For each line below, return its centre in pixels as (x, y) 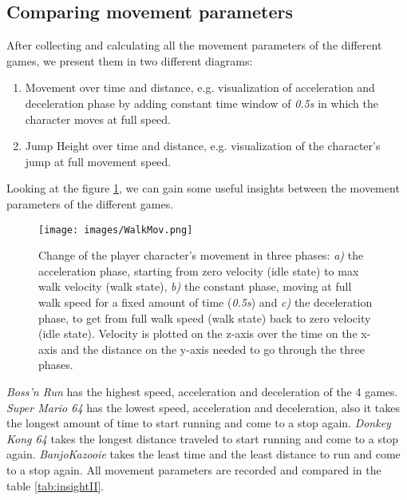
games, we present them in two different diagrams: (130, 60)
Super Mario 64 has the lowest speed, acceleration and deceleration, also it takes (203, 407)
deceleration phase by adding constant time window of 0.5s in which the (202, 103)
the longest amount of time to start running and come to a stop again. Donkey (199, 423)
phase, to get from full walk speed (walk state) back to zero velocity (205, 317)
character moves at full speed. (98, 119)
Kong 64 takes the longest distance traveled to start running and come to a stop (203, 438)
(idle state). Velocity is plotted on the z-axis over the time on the (198, 333)
